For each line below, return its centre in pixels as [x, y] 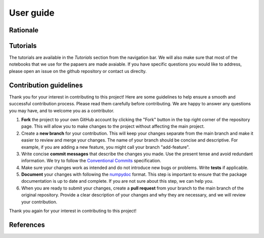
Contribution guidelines [46, 85]
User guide [32, 13]
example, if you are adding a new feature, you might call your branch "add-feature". [106, 147]
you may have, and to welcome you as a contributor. [62, 111]
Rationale [24, 30]
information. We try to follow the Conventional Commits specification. [91, 161]
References [27, 225]
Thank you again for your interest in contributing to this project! [73, 211]
